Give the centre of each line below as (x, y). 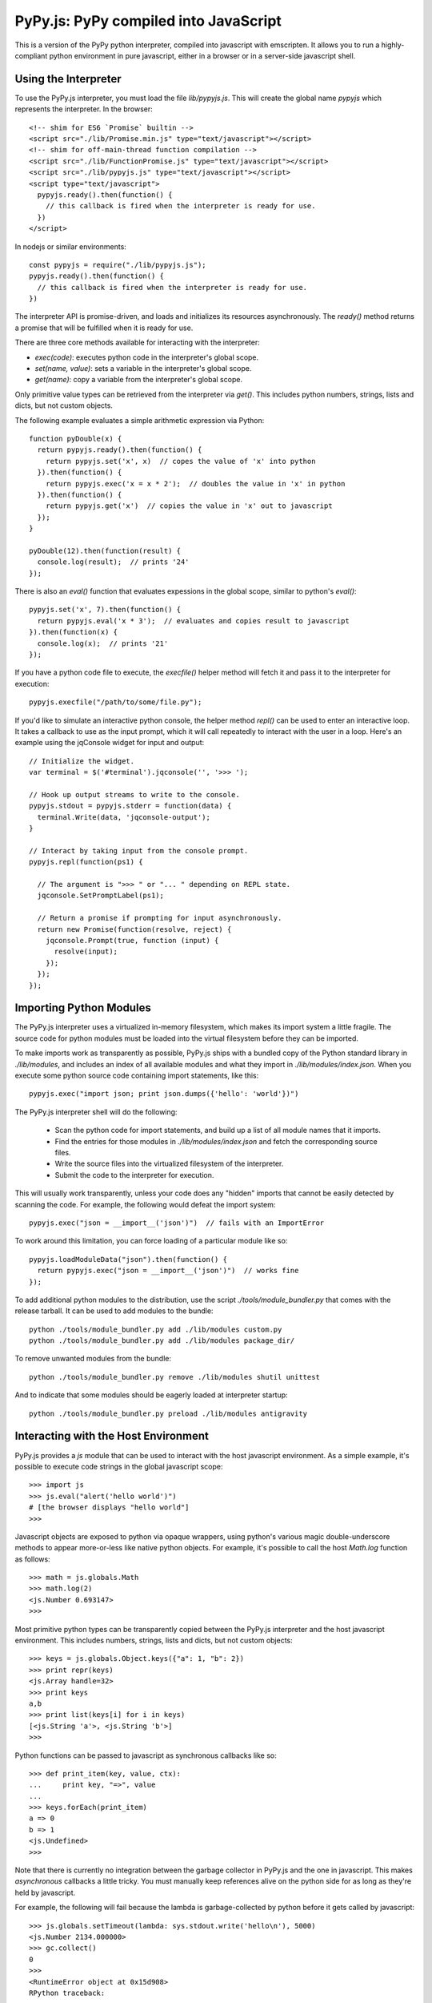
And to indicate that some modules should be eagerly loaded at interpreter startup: (151, 1395)
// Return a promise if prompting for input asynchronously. (160, 918)
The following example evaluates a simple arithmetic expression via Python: (140, 420)
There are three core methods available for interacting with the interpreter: (137, 343)
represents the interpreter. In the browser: (84, 109)
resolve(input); (86, 952)
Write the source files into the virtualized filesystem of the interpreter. (169, 1164)
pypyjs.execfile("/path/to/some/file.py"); (116, 702)
